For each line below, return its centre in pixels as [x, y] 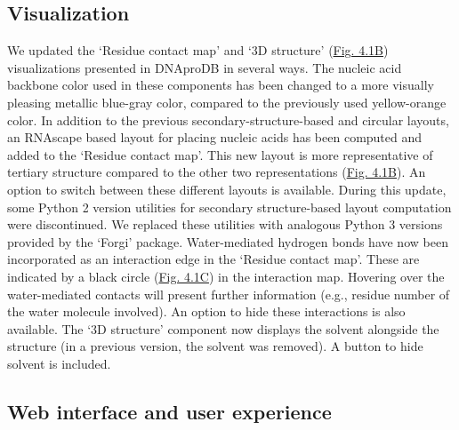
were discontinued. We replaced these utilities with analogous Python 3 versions [225, 224]
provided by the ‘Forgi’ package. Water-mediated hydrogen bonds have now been [228, 241]
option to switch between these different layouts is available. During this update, [227, 189]
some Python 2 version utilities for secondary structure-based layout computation [229, 207]
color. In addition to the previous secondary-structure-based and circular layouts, [228, 119]
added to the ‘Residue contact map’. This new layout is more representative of [220, 154]
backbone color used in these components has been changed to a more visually [221, 85]
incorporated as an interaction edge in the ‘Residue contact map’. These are [213, 259]
